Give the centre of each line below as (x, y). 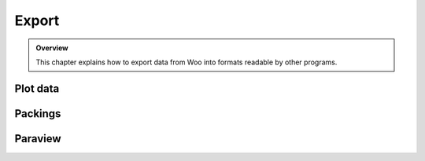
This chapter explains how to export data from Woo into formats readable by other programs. (187, 62)
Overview (52, 48)
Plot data (37, 88)
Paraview (38, 139)
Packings (38, 113)
